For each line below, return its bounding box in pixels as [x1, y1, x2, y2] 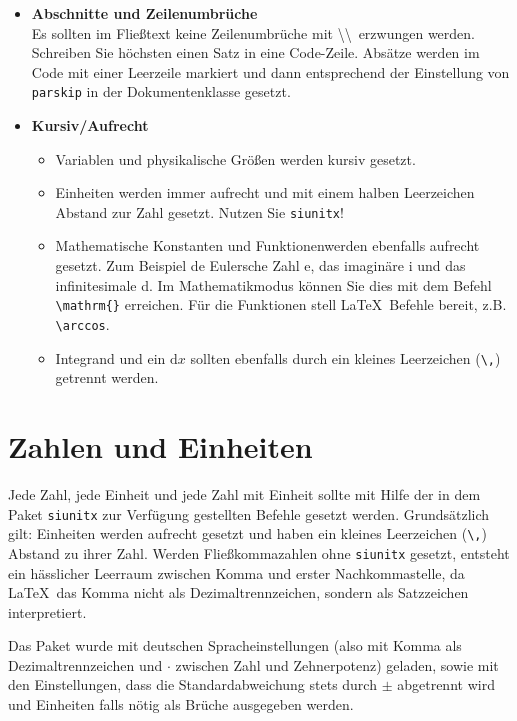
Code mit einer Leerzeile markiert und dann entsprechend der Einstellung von [31, 61, 510, 82]
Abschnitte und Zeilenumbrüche [31, 3, 258, 23]
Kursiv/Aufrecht [31, 115, 149, 136]
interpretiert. [8, 601, 87, 622]
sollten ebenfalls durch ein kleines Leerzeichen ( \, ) [190, 347, 501, 368]
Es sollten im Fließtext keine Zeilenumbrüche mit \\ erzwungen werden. [31, 22, 475, 43]
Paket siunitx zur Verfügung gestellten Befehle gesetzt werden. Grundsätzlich [8, 503, 490, 524]
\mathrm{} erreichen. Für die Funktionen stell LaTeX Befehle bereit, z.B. [55, 294, 507, 315]
